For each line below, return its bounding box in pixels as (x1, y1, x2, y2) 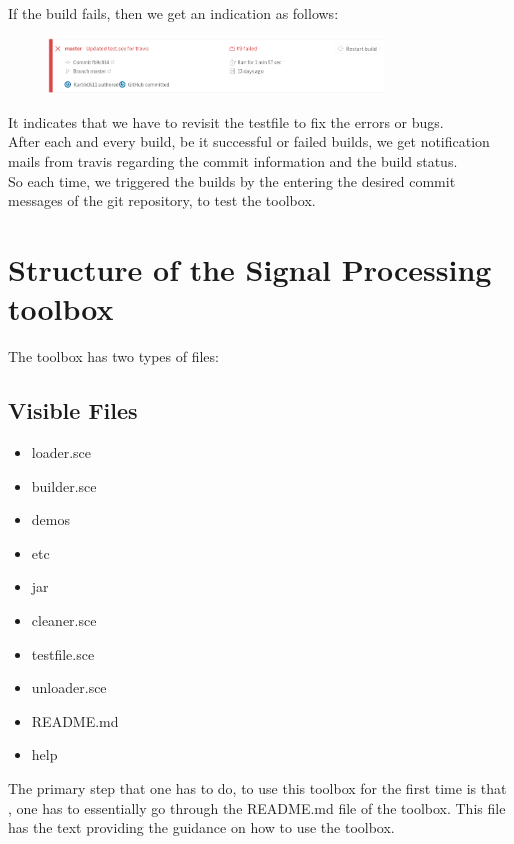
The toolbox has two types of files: (8, 346, 219, 367)
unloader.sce (31, 677, 107, 698)
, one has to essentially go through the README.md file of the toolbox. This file (8, 797, 506, 818)
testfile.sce (31, 643, 95, 664)
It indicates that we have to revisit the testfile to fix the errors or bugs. (8, 111, 444, 132)
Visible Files (8, 395, 138, 426)
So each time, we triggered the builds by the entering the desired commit (8, 170, 456, 191)
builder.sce (31, 475, 97, 496)
